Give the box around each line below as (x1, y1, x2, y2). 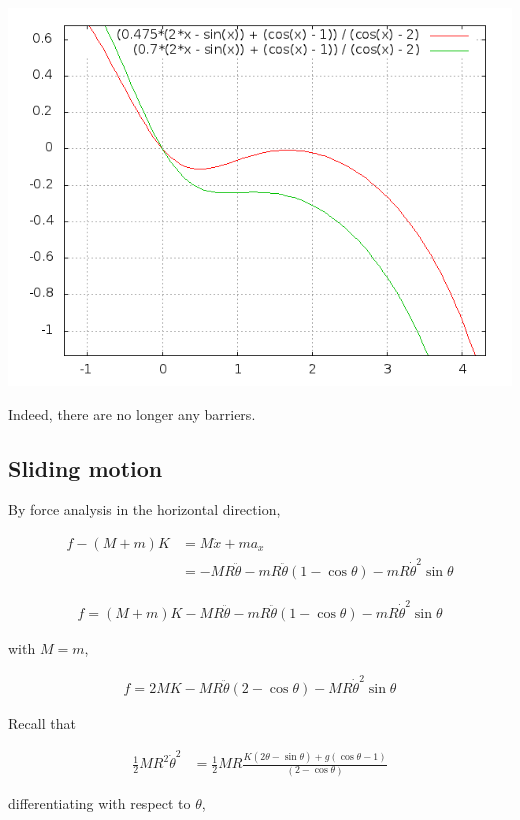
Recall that (8, 712, 76, 733)
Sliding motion (8, 452, 163, 483)
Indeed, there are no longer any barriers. (8, 403, 256, 424)
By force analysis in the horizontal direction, (8, 499, 281, 520)
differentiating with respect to (8, 792, 191, 813)
